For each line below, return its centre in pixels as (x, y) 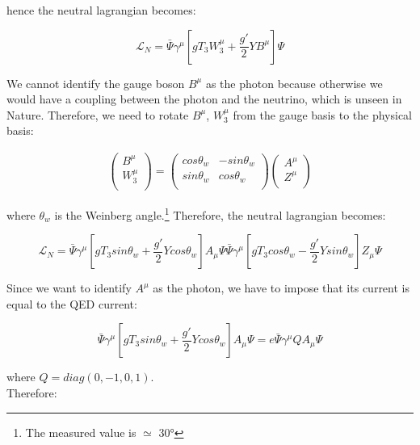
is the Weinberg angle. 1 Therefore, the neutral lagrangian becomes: (220, 213)
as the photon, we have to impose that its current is (281, 288)
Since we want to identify (69, 288)
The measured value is (81, 432)
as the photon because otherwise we (294, 83)
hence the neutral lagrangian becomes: (101, 10)
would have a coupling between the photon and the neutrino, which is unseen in (204, 99)
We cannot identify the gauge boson (96, 83)
